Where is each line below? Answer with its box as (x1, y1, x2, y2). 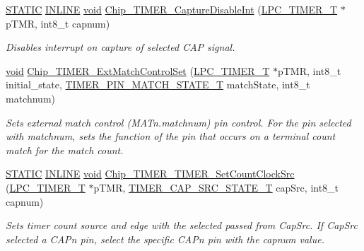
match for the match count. (6, 142, 124, 157)
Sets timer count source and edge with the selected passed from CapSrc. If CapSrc (6, 218, 358, 233)
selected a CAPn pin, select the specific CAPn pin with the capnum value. (6, 231, 324, 246)
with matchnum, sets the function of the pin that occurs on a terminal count (6, 129, 336, 144)
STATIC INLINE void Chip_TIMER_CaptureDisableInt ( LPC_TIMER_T (6, 2, 338, 16)
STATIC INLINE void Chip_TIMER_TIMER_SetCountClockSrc (6, 166, 295, 181)
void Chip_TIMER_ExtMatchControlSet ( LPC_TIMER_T (6, 63, 270, 78)
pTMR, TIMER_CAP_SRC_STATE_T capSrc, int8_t (93, 180, 339, 194)
